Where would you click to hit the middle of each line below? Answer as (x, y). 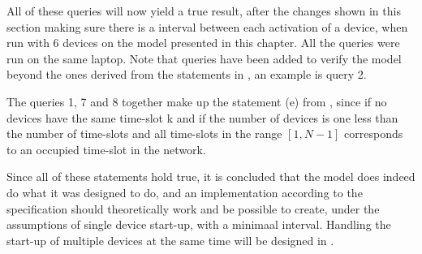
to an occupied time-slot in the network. (106, 149)
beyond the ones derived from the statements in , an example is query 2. (187, 74)
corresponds (374, 133)
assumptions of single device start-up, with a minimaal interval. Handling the (199, 224)
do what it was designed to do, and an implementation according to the (185, 192)
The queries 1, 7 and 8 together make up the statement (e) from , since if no (197, 101)
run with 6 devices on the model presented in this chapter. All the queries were (203, 43)
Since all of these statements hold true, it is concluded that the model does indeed (211, 177)
